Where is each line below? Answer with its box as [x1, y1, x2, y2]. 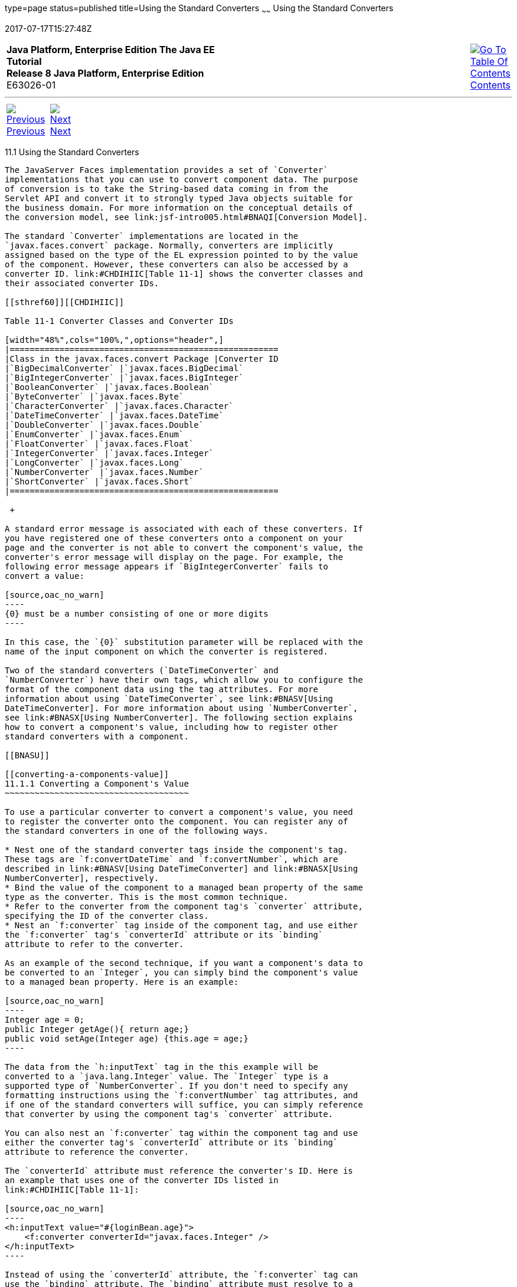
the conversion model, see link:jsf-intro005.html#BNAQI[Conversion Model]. [5, 212, 368, 222]
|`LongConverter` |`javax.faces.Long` [5, 457, 184, 467]
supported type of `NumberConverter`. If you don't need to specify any [5, 1080, 348, 1090]
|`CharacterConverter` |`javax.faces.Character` [5, 401, 234, 411]
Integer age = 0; [5, 1014, 84, 1024]
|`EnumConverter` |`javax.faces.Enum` [5, 429, 184, 439]
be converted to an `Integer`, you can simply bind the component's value [5, 967, 358, 977]
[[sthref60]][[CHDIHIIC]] [5, 297, 125, 307]
